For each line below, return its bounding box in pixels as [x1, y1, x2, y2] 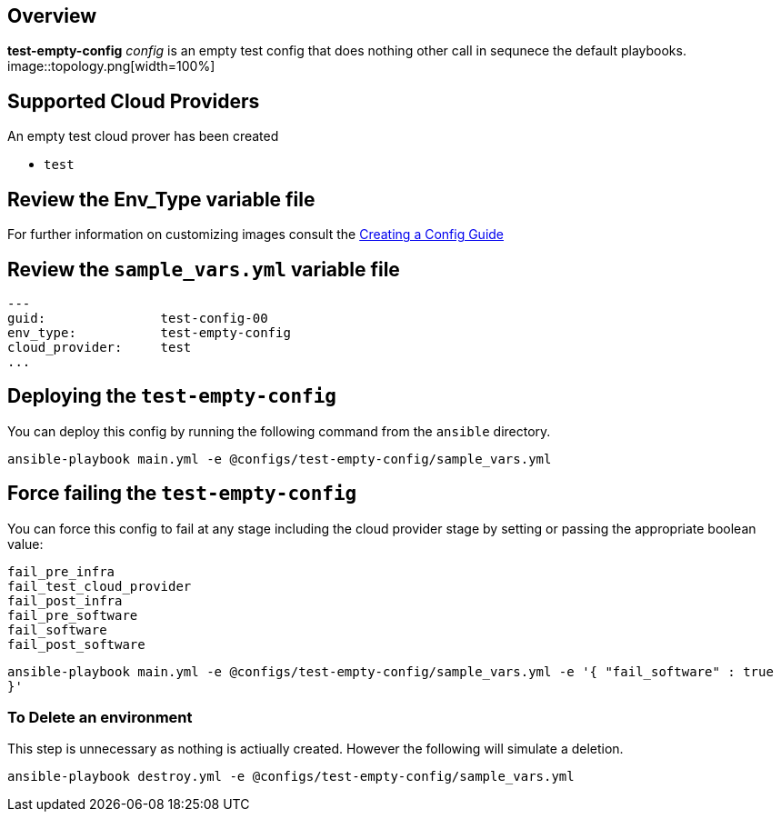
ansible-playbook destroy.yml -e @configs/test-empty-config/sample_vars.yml [7, 769, 575, 784]
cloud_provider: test [7, 339, 192, 355]
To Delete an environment [7, 708, 193, 727]
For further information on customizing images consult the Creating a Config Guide [7, 226, 505, 243]
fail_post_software [7, 636, 145, 652]
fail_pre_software [7, 607, 138, 623]
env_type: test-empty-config [7, 325, 291, 340]
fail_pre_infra [7, 564, 115, 579]
